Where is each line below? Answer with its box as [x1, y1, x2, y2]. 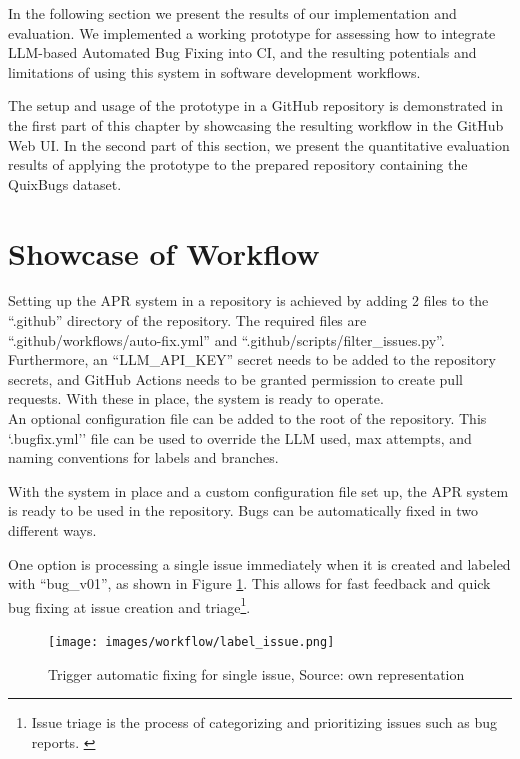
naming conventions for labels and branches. [8, 447, 279, 468]
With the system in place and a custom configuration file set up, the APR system [8, 480, 509, 501]
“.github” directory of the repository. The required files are [8, 310, 367, 331]
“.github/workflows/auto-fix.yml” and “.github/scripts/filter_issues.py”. [8, 329, 445, 350]
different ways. [8, 520, 97, 540]
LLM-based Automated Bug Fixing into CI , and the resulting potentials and [8, 42, 477, 63]
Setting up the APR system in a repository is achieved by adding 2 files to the [8, 290, 489, 311]
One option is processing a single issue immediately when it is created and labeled [8, 553, 511, 574]
